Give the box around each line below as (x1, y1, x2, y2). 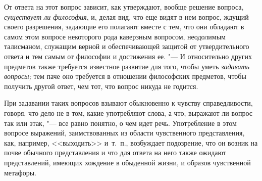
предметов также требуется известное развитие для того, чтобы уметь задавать (4, 61, 249, 71)
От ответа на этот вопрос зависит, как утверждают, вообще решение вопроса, (4, 2, 244, 12)
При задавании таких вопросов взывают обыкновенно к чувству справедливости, (4, 98, 253, 108)
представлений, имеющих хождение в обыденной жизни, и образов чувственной (4, 157, 251, 167)
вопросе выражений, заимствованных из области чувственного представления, (4, 127, 245, 138)
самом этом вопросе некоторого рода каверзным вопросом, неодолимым (4, 31, 226, 41)
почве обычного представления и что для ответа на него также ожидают (4, 147, 226, 158)
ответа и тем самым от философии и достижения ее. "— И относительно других (4, 51, 252, 61)
